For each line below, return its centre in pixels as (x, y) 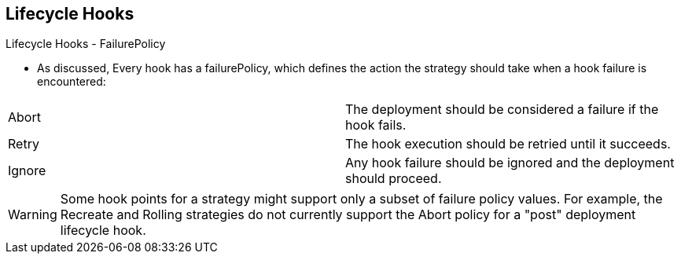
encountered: (72, 82)
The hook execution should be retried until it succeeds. (508, 144)
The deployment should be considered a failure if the (502, 110)
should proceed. (394, 179)
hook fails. (376, 125)
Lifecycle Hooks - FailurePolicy (86, 44)
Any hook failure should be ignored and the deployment (510, 163)
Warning (33, 215)
